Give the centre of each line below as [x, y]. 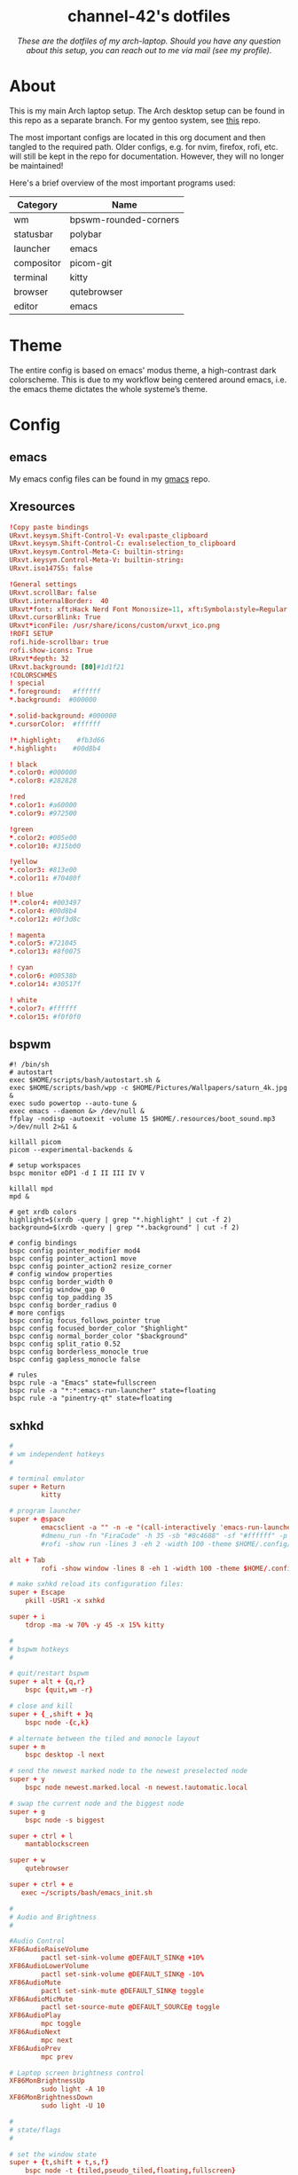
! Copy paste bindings [49, 527]
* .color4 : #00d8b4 [43, 911]
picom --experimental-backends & [71, 1150]
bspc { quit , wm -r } [59, 1690]
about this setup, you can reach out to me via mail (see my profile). [149, 50]
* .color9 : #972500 [43, 813]
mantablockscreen [57, 1844]
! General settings [43, 584]
